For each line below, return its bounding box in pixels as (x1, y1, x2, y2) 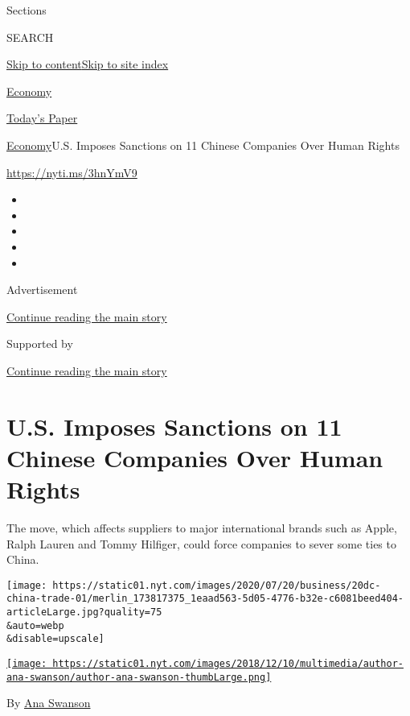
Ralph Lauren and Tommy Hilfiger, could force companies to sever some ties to (6, 535, 396, 552)
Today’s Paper (6, 110, 78, 126)
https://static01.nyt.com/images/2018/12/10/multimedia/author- (52, 658, 404, 670)
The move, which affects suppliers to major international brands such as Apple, (6, 519, 397, 536)
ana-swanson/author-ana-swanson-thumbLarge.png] (6, 671, 272, 683)
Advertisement (6, 281, 78, 298)
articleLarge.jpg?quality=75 (6, 606, 162, 619)
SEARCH (6, 28, 54, 45)
